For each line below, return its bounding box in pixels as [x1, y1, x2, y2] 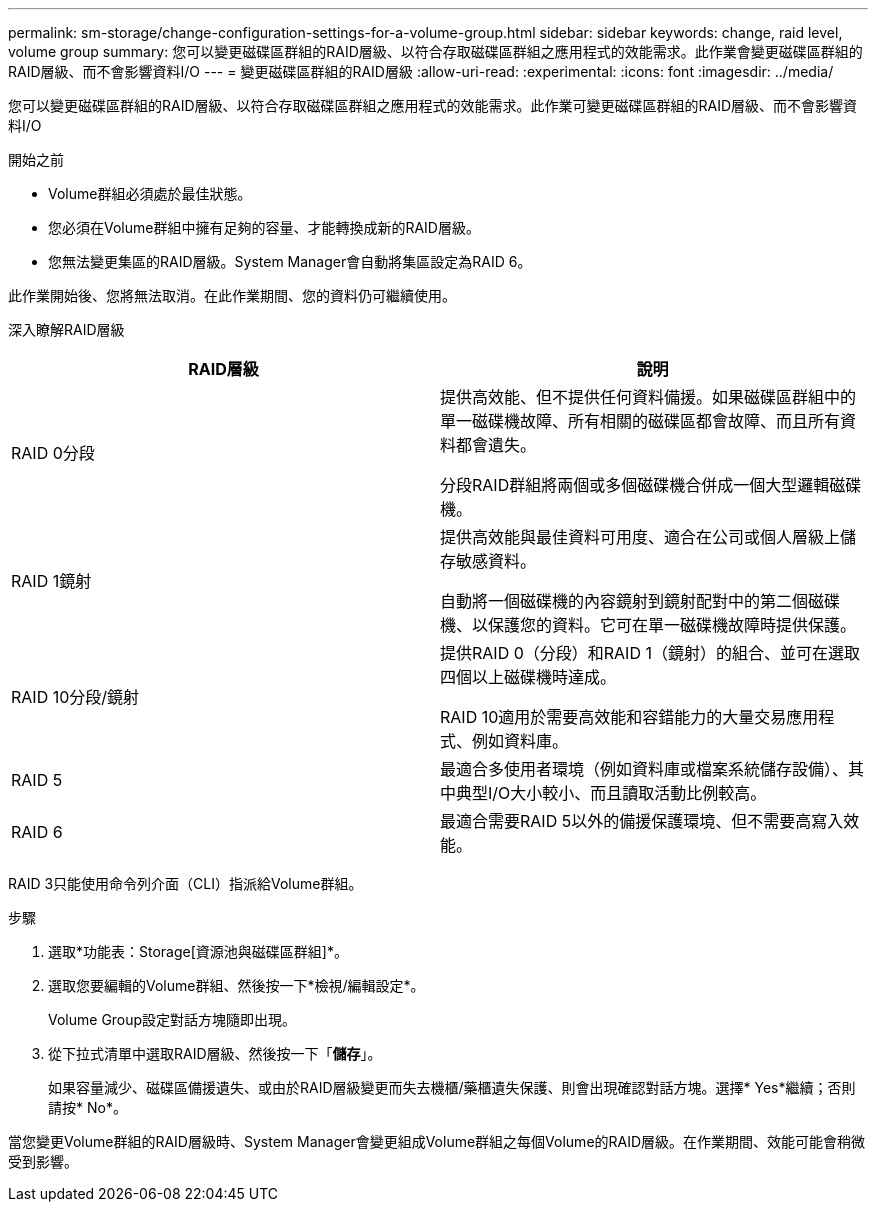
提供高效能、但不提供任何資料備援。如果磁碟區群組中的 [440, 387, 857, 407]
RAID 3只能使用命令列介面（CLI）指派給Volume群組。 [8, 875, 363, 892]
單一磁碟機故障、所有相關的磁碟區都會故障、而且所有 [440, 411, 841, 431]
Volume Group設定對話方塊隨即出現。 [48, 1011, 297, 1028]
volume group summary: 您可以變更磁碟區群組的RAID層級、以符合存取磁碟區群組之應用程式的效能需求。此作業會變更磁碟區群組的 [8, 43, 863, 60]
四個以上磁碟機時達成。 [440, 667, 617, 687]
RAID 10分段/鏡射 [11, 687, 140, 707]
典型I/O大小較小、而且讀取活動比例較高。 [456, 783, 767, 803]
